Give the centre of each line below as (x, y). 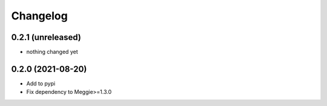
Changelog (39, 16)
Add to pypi (41, 83)
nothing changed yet (52, 52)
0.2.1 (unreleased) (46, 37)
